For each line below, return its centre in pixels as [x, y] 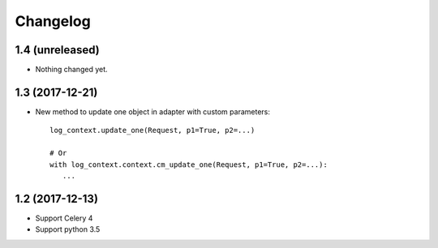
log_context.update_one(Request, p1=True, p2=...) [152, 130]
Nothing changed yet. [72, 70]
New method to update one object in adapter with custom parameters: [153, 111]
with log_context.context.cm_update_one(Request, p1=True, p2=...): [189, 165]
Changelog [53, 21]
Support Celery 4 [64, 218]
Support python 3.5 [68, 229]
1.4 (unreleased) [58, 50]
